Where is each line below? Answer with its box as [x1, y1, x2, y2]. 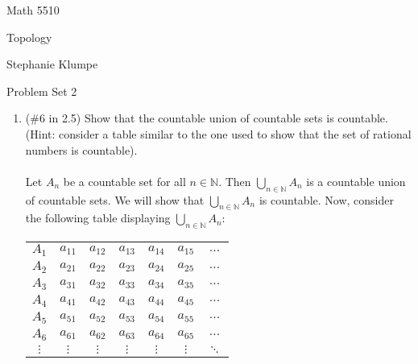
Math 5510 [6, 2, 60, 18]
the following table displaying [25, 209, 171, 226]
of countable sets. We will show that [25, 191, 205, 208]
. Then [218, 172, 251, 189]
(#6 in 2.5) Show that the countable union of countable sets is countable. [25, 110, 388, 126]
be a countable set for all [63, 172, 186, 189]
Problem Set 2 [6, 82, 77, 99]
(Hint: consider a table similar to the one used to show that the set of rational [25, 125, 412, 142]
